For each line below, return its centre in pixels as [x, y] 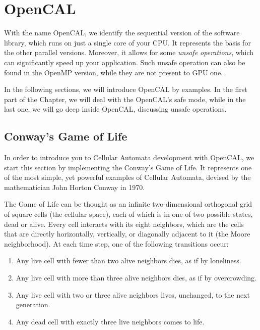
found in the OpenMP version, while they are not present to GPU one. [114, 72]
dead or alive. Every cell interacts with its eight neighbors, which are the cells [124, 224]
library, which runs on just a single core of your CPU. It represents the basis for [127, 42]
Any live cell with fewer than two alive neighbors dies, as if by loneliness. [128, 261]
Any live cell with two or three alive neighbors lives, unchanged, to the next [133, 294]
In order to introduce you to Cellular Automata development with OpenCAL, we [129, 157]
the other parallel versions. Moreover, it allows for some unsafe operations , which [129, 52]
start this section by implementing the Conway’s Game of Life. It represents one [128, 167]
